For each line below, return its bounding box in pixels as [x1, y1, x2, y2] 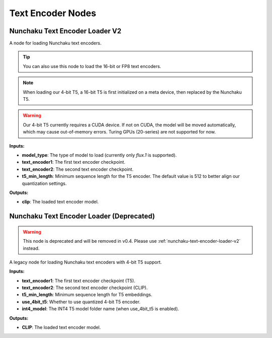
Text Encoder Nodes [9, 8, 97, 19]
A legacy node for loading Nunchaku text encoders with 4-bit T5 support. [9, 259, 162, 265]
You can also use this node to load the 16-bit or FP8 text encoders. [23, 63, 161, 69]
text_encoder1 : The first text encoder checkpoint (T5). [22, 278, 135, 284]
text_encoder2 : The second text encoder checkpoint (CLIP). [22, 285, 148, 291]
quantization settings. [22, 180, 67, 186]
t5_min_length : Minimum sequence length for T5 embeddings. [22, 292, 153, 298]
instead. [23, 245, 40, 251]
